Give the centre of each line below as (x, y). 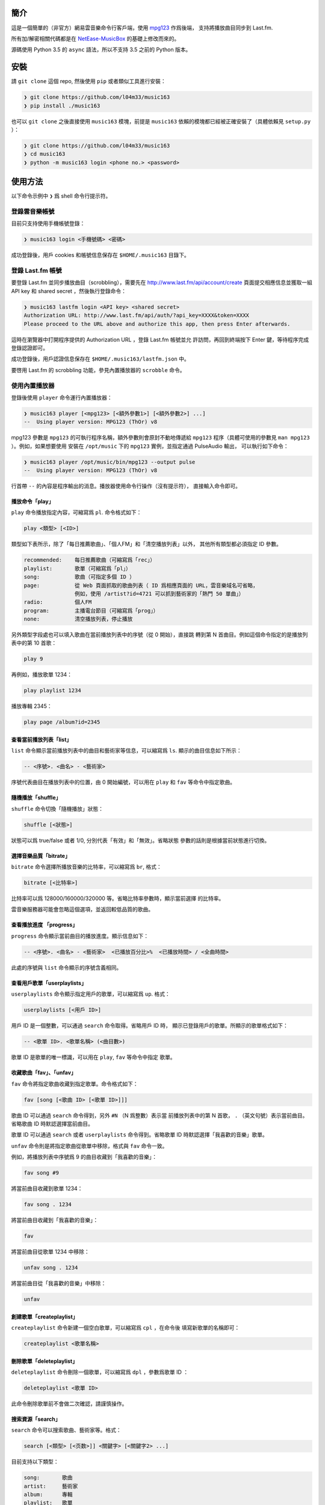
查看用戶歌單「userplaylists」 (49, 983)
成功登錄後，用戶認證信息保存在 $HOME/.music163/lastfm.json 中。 (100, 359)
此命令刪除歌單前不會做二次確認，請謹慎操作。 (69, 1403)
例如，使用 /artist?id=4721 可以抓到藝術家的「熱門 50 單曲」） (159, 594)
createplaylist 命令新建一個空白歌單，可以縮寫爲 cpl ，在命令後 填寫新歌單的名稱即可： (125, 1327)
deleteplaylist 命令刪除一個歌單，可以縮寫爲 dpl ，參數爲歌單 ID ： (100, 1372)
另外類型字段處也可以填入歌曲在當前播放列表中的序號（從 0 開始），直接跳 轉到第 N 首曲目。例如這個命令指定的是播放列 (159, 635)
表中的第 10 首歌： (34, 643)
